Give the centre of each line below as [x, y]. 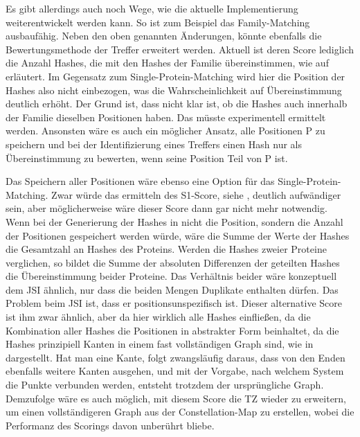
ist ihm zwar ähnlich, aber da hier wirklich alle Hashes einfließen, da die [158, 317]
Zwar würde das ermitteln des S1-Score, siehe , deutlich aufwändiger [196, 194]
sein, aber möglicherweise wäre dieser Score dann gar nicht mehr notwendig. [166, 208]
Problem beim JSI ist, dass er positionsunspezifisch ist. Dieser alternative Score [174, 303]
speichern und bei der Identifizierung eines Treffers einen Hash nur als [154, 144]
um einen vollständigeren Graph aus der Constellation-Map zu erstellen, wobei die [180, 412]
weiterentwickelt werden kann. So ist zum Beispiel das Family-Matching [158, 22]
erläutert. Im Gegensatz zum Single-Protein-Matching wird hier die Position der [175, 76]
